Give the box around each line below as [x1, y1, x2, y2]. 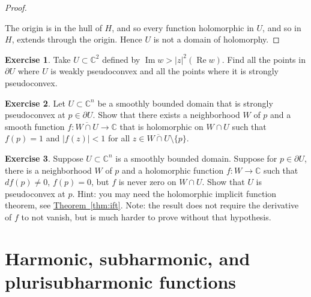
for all [107, 132, 130, 144]
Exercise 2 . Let [5, 96, 65, 109]
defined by [102, 53, 140, 65]
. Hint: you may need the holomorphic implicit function [72, 187, 277, 199]
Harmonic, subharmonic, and [5, 246, 250, 270]
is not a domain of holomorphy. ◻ [153, 33, 280, 46]
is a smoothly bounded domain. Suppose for [115, 151, 277, 164]
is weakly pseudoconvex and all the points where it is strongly [50, 65, 279, 77]
